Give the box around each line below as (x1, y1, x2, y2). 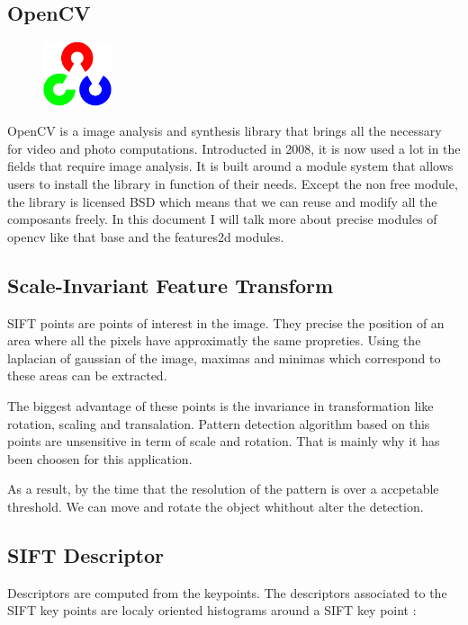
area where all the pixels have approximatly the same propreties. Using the (7, 331, 421, 350)
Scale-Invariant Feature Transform (7, 271, 334, 299)
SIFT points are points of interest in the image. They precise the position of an (7, 313, 445, 332)
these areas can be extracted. (7, 366, 167, 385)
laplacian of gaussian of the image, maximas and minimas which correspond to (7, 348, 441, 367)
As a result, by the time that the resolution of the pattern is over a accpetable (7, 479, 439, 498)
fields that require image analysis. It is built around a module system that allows (7, 156, 454, 175)
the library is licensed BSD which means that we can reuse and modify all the (7, 192, 437, 210)
